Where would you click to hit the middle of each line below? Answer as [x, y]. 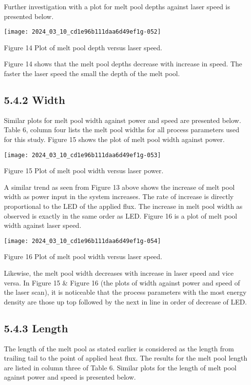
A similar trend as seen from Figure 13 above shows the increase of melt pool [119, 187]
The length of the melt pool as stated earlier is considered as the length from [119, 348]
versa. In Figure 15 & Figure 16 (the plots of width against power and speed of [122, 282]
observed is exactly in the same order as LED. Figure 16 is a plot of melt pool [121, 215]
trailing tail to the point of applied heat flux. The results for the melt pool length [126, 358]
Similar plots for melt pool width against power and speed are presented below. [123, 120]
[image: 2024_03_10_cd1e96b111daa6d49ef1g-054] [83, 241]
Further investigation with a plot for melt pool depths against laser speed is [117, 6]
